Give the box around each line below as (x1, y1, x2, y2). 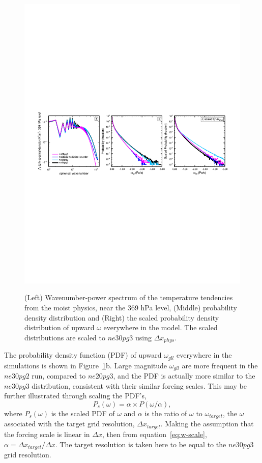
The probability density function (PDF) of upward (4, 350, 162, 360)
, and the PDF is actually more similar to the (113, 370, 255, 381)
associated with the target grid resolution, (4, 418, 135, 429)
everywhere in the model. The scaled (103, 322, 218, 333)
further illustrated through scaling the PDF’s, (4, 390, 147, 401)
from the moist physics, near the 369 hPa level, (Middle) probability (24, 302, 237, 313)
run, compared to (32, 370, 86, 381)
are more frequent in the (182, 360, 258, 370)
